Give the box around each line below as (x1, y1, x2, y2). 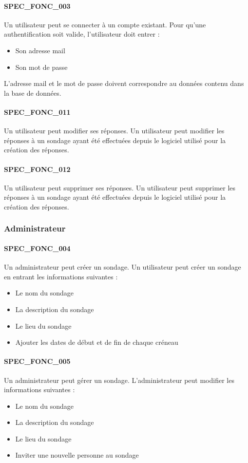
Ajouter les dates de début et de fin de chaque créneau (15, 337, 178, 347)
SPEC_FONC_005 (4, 356, 71, 366)
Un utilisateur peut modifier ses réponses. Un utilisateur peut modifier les (4, 126, 225, 136)
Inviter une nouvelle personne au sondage (15, 450, 139, 460)
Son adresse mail (15, 45, 65, 55)
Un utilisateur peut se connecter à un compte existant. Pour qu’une (4, 19, 206, 29)
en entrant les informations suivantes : (4, 271, 118, 281)
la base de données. (4, 87, 61, 98)
